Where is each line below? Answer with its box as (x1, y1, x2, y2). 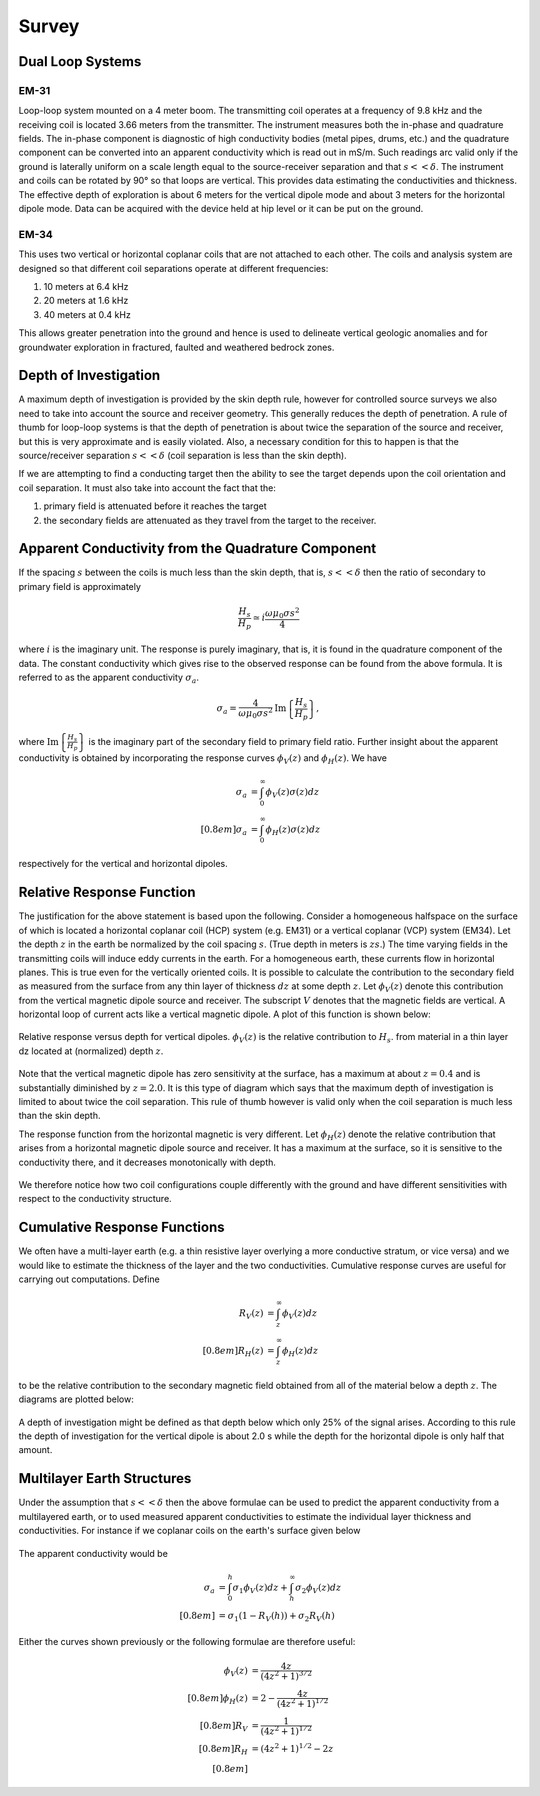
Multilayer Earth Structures (18, 1470, 192, 1487)
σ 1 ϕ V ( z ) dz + (232, 1581, 289, 1595)
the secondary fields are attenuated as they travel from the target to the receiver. (43, 514, 377, 526)
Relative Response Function (18, 884, 196, 901)
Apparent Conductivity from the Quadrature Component (18, 540, 377, 557)
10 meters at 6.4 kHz (43, 280, 129, 292)
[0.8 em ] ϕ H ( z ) (187, 1692, 249, 1706)
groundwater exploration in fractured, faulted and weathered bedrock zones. (18, 341, 335, 353)
